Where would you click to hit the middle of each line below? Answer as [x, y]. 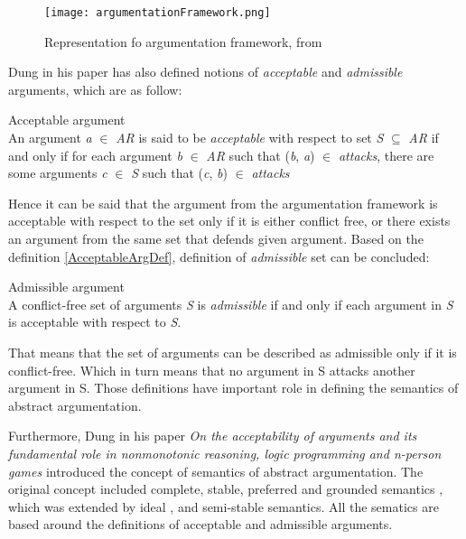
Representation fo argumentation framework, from [183, 41]
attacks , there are [386, 155]
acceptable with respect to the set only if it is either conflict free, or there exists [229, 221]
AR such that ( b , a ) [261, 155]
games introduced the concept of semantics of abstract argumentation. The [216, 471]
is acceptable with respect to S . [95, 322]
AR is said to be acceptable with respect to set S [250, 138]
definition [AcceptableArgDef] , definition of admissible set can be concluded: [219, 256]
